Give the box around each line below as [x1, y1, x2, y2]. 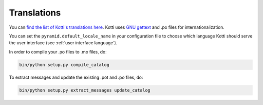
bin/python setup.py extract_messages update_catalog [19, 87, 150, 93]
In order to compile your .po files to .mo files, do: [9, 49, 107, 54]
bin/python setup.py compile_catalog [19, 62, 110, 68]
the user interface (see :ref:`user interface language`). [9, 40, 117, 46]
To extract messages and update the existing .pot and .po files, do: [9, 74, 143, 80]
